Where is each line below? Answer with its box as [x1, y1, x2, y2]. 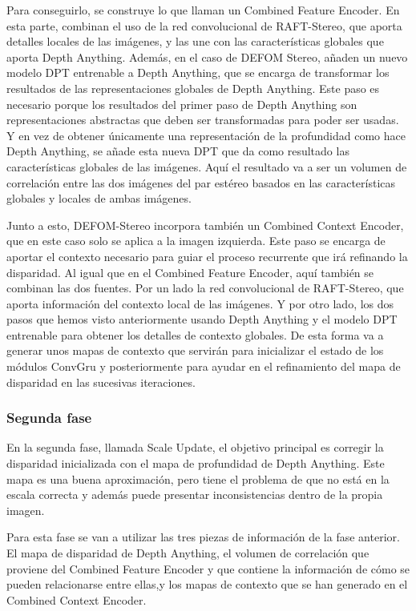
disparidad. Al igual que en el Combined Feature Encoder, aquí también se [6, 263, 374, 280]
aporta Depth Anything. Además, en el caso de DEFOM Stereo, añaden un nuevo [6, 48, 408, 65]
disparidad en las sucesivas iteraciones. [6, 373, 196, 390]
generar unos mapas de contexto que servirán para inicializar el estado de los [6, 342, 384, 359]
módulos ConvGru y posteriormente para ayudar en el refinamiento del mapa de [6, 358, 401, 375]
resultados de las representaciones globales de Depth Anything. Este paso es [6, 79, 380, 96]
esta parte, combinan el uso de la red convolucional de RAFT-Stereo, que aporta [6, 17, 402, 34]
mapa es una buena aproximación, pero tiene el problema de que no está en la [6, 470, 390, 487]
